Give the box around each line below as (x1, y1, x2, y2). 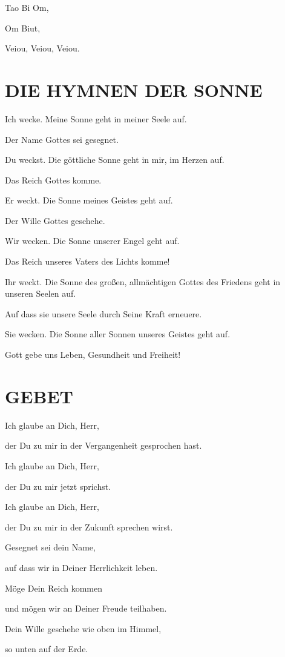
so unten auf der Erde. (5, 642, 88, 655)
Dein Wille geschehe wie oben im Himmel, (5, 622, 162, 635)
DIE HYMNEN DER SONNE (5, 77, 263, 102)
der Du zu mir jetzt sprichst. (5, 480, 111, 492)
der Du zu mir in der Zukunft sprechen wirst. (5, 520, 173, 533)
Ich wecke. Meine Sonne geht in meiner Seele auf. (5, 112, 187, 125)
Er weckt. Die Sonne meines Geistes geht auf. (5, 194, 173, 206)
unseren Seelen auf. (5, 287, 76, 300)
